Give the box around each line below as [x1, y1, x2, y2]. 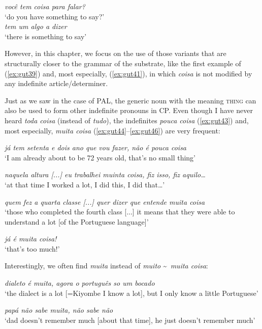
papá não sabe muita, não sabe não [5, 305, 113, 315]
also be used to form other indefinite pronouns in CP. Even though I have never [5, 105, 253, 116]
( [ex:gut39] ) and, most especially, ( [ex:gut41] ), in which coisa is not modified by [5, 68, 252, 78]
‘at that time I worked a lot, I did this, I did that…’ [5, 179, 165, 189]
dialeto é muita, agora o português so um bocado [5, 278, 155, 288]
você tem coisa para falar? [5, 1, 85, 11]
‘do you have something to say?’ [5, 11, 105, 21]
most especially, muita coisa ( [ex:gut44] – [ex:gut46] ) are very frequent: [5, 125, 220, 135]
